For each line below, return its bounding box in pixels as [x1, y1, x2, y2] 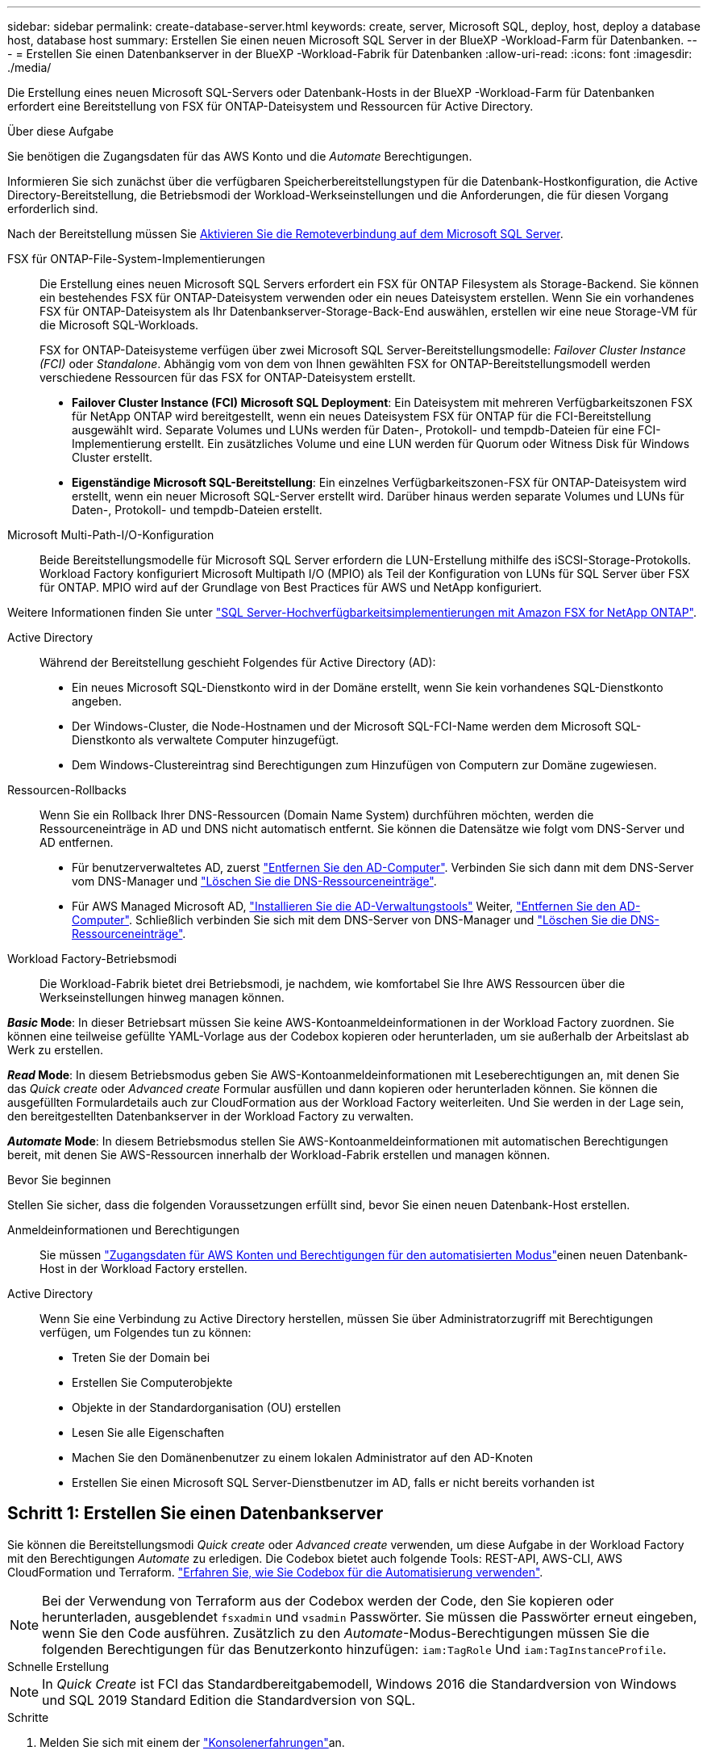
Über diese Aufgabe [7, 124, 114, 138]
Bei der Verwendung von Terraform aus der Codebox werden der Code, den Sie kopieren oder [42, 1592, 614, 1609]
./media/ [7, 61, 52, 74]
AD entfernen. [40, 835, 114, 849]
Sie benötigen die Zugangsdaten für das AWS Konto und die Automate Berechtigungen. [7, 149, 472, 163]
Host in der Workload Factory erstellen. [40, 1262, 247, 1275]
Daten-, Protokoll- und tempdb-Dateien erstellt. [72, 503, 322, 517]
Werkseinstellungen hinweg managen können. [40, 990, 285, 1004]
